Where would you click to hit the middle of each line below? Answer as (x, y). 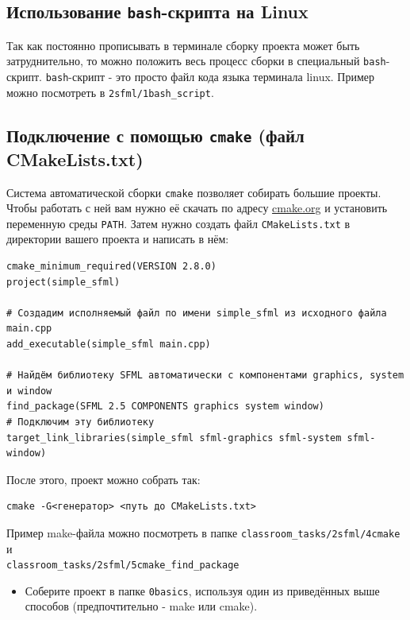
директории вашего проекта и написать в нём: (118, 239)
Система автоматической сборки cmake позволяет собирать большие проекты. (194, 192)
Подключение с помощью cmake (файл (155, 135)
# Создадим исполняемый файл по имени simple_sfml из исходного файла (197, 313)
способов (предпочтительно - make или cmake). (141, 606)
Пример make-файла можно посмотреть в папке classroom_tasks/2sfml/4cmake (203, 532)
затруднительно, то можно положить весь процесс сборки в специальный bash (196, 61)
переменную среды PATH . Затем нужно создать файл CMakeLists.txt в (178, 223)
